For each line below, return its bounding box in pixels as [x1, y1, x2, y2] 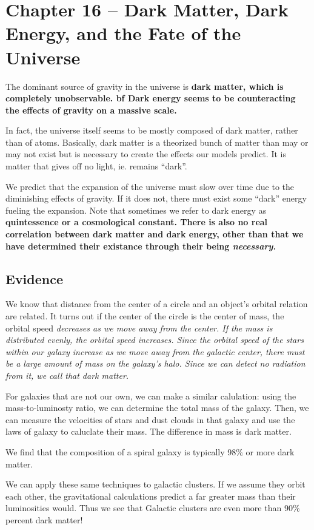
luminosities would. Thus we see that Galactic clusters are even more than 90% [5, 501, 300, 514]
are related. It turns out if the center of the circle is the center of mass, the [5, 310, 284, 322]
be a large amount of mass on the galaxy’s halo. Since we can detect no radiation [5, 357, 306, 370]
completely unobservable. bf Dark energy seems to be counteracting [5, 92, 296, 104]
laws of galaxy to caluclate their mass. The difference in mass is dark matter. [5, 425, 292, 438]
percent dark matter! [5, 513, 83, 526]
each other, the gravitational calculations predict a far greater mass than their [5, 489, 296, 502]
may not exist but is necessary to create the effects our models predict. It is [5, 148, 286, 160]
